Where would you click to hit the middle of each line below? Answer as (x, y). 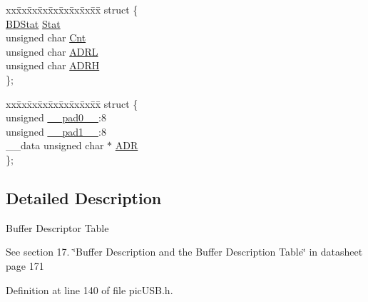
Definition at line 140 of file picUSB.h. (90, 290)
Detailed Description (84, 197)
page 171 (25, 265)
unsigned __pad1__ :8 (56, 131)
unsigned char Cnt (46, 37)
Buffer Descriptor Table (57, 227)
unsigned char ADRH (53, 65)
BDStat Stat (33, 23)
